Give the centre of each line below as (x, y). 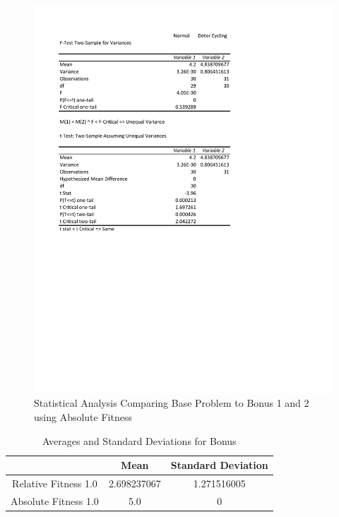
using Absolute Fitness (83, 417)
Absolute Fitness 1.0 (55, 500)
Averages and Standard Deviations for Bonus (139, 440)
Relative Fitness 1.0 (55, 483)
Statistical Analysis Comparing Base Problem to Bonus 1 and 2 (172, 403)
